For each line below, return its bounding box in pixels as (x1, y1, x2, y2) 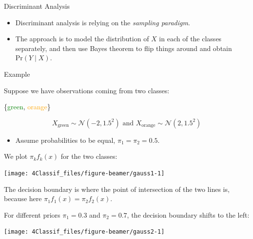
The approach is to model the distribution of (15, 34, 149, 44)
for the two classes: (60, 151, 117, 161)
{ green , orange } (4, 102, 51, 112)
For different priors (4, 209, 60, 220)
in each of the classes (159, 34, 222, 44)
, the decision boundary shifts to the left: (127, 209, 250, 220)
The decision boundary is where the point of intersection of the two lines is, (4, 184, 230, 194)
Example (4, 68, 30, 79)
